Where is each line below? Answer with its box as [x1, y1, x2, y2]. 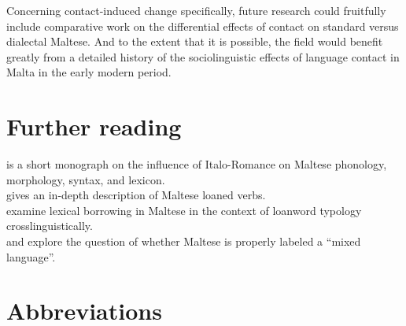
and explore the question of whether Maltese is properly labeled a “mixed [6, 233, 361, 250]
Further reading [6, 110, 182, 143]
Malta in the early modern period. [6, 64, 172, 80]
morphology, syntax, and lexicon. [6, 171, 165, 187]
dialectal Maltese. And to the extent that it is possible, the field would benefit [6, 33, 383, 50]
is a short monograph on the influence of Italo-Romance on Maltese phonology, [6, 156, 387, 172]
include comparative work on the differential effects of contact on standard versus [6, 17, 399, 34]
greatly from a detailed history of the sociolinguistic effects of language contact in [6, 48, 400, 65]
